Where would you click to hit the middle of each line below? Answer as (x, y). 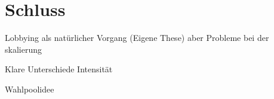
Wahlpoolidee (30, 89)
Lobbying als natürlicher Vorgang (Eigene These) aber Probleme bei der (137, 38)
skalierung (23, 49)
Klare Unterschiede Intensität (59, 69)
